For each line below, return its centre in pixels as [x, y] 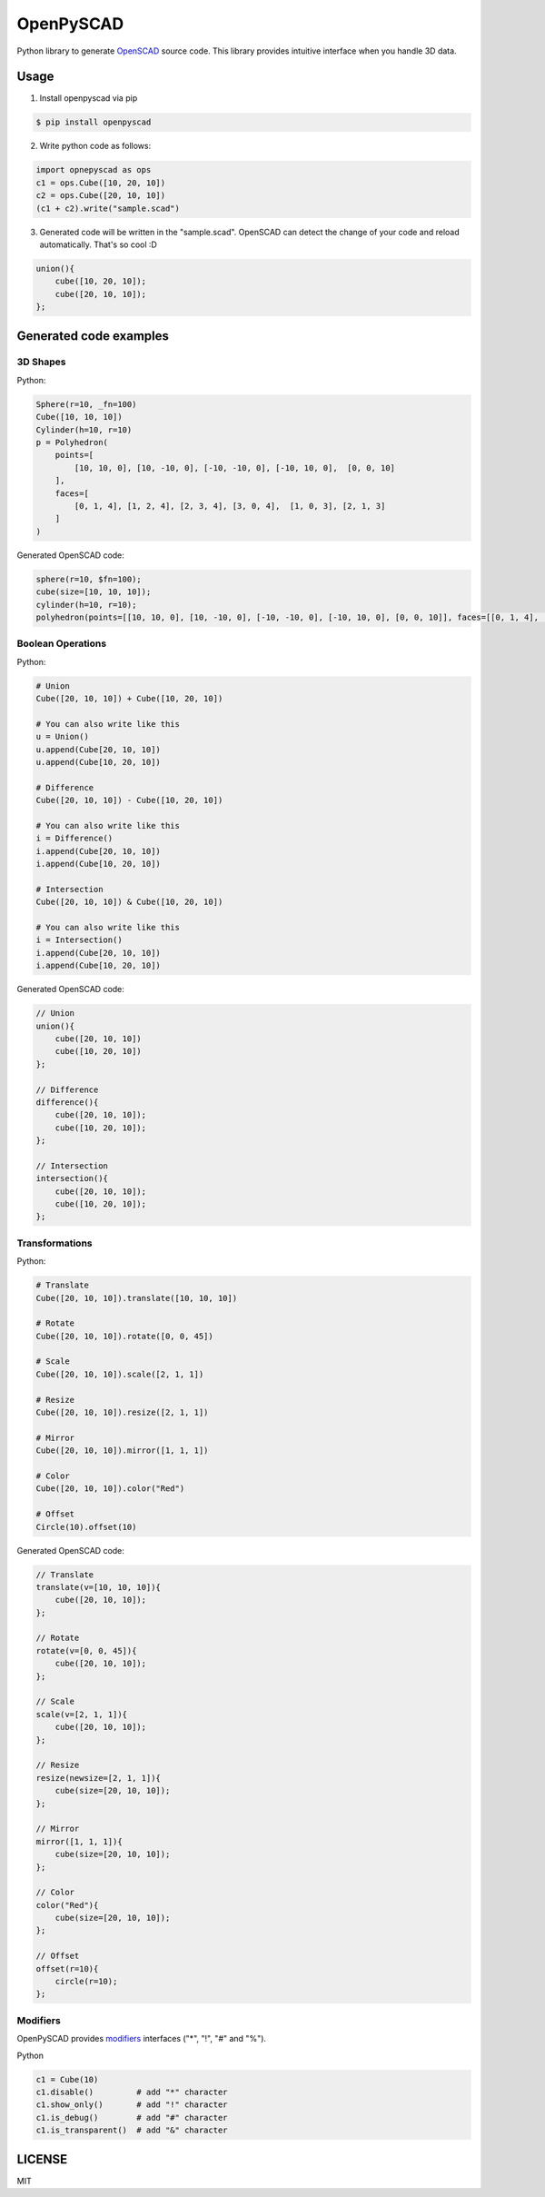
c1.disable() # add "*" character [132, 2092]
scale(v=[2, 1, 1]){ [81, 1714]
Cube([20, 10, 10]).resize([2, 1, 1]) [122, 1412]
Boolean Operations [62, 643]
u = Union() [63, 737]
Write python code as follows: [95, 146]
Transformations [54, 1243]
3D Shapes [41, 362]
